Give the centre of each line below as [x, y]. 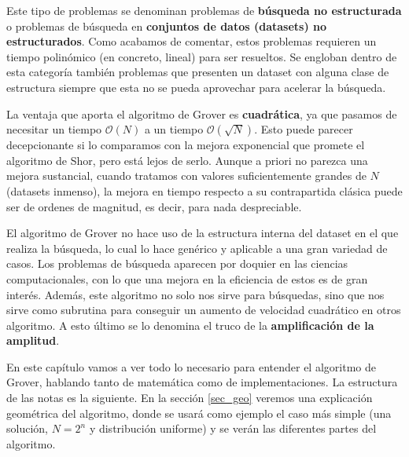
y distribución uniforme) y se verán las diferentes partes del [233, 428]
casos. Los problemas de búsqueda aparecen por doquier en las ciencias [177, 263]
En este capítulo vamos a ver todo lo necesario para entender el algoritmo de [191, 366]
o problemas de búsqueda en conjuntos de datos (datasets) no [167, 26]
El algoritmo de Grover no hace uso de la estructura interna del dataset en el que [203, 233]
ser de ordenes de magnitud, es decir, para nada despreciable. [154, 206]
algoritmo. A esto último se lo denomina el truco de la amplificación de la [190, 325]
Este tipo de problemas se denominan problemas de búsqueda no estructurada [204, 10]
